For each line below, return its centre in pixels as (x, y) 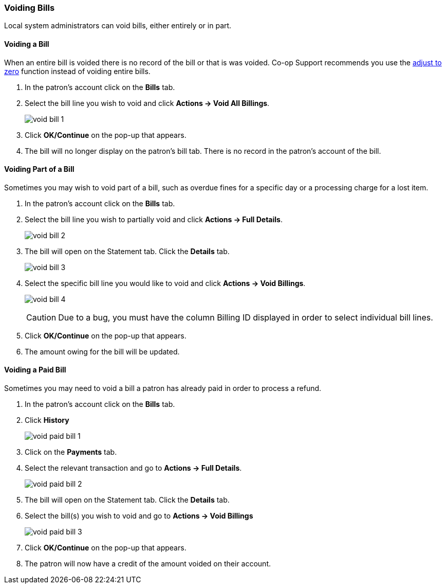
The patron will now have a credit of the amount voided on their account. (148, 564)
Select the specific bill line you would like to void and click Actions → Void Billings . (165, 283)
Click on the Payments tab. (71, 452)
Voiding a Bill (27, 44)
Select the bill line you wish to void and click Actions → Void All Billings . (147, 103)
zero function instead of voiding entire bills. (77, 71)
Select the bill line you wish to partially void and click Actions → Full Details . (154, 219)
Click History (47, 420)
